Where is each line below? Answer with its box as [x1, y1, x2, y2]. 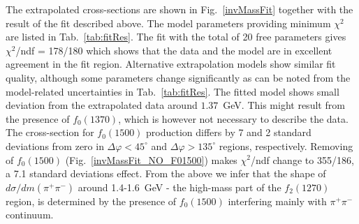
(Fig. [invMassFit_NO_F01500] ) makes [65, 152, 237, 167]
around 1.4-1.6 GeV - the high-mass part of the [78, 179, 281, 194]
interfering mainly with [228, 193, 327, 208]
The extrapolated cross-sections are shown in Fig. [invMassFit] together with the [6, 2, 353, 16]
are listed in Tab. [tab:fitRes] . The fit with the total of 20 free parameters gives [6, 29, 346, 44]
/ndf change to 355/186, [251, 152, 354, 167]
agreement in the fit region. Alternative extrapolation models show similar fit [6, 57, 336, 71]
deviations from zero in [6, 138, 104, 153]
